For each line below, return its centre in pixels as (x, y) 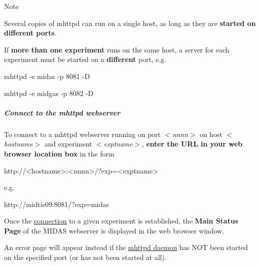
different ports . (30, 33)
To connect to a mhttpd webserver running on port (82, 134)
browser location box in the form (59, 153)
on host (211, 134)
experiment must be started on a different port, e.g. (85, 59)
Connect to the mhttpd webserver (62, 112)
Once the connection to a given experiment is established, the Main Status (121, 221)
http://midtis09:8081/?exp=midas (56, 204)
